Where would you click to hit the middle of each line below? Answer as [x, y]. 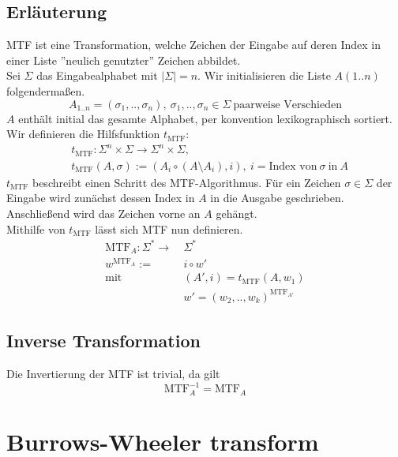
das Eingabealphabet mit [97, 75]
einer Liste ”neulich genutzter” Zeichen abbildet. [124, 60]
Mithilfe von [36, 228]
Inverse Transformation [103, 341]
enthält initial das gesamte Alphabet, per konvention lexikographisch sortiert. [205, 118]
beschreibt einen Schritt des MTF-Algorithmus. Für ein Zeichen [186, 182]
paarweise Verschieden [287, 105]
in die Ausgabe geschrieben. [277, 198]
